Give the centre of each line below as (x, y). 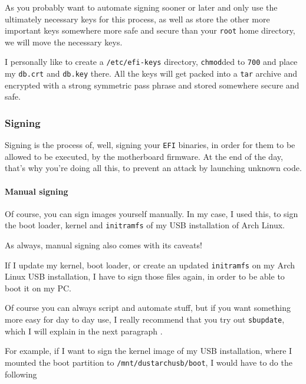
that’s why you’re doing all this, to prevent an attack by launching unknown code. (153, 168)
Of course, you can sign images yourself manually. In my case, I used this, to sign (152, 213)
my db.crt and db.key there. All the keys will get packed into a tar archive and (151, 73)
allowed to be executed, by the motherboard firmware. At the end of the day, (144, 156)
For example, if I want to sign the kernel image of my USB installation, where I (149, 351)
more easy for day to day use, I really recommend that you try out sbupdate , (145, 319)
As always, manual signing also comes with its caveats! (103, 245)
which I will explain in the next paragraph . (84, 331)
